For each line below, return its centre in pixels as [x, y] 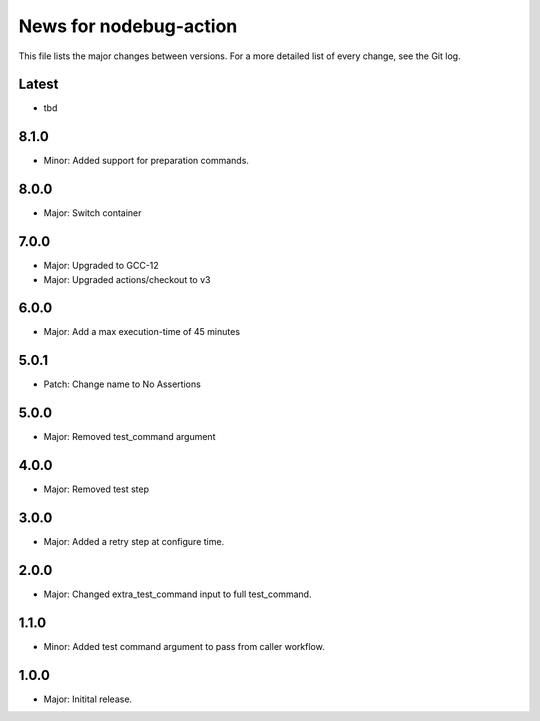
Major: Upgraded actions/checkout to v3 [127, 279]
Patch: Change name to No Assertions [122, 384]
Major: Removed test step [96, 489]
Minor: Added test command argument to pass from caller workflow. [184, 646]
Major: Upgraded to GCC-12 [101, 266]
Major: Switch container [92, 213]
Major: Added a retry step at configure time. [134, 542]
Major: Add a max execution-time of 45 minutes [141, 332]
